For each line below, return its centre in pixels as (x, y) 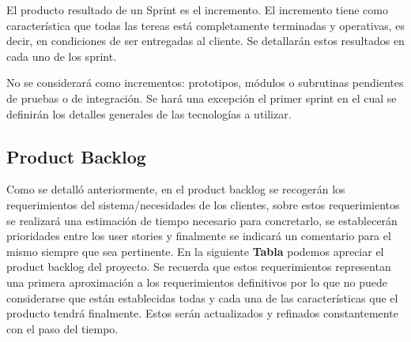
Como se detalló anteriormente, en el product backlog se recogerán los (176, 189)
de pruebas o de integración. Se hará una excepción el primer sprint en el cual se (202, 98)
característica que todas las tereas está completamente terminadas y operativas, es (205, 25)
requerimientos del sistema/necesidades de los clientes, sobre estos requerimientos (203, 204)
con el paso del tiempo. (62, 328)
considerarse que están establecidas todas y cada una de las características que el (202, 297)
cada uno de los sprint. (62, 56)
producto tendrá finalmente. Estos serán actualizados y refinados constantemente (202, 313)
